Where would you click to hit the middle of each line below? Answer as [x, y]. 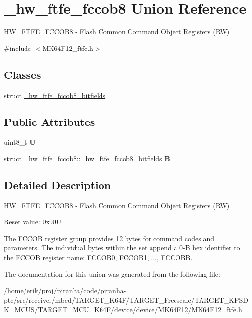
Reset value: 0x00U [33, 222]
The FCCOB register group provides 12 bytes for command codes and [109, 238]
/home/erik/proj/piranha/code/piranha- [65, 290]
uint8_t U [20, 142]
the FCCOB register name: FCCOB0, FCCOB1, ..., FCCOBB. [98, 257]
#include [18, 48]
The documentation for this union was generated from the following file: [112, 274]
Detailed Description [58, 184]
